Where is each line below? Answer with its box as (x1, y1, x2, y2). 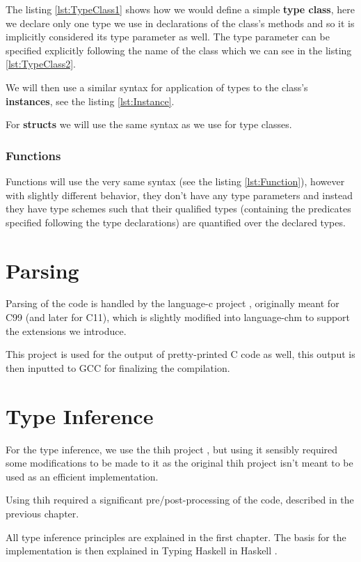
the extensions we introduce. (6, 323, 127, 338)
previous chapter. (6, 506, 79, 520)
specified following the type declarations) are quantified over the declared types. (6, 214, 346, 229)
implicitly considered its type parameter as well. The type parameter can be (6, 29, 330, 44)
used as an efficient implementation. (6, 469, 159, 483)
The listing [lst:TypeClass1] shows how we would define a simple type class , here (6, 2, 355, 16)
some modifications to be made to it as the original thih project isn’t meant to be (6, 455, 353, 470)
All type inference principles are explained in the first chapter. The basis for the (6, 529, 346, 544)
